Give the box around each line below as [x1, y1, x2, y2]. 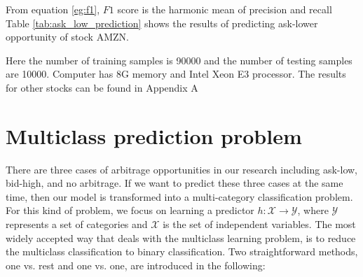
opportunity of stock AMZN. [6, 29, 129, 44]
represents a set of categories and [6, 217, 148, 232]
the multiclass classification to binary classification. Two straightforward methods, [6, 244, 358, 259]
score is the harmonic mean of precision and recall [117, 2, 332, 16]
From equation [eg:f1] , [6, 2, 100, 16]
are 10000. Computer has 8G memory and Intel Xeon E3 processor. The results [6, 66, 346, 81]
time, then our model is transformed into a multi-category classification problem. [6, 189, 353, 204]
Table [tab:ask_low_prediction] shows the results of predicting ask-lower [6, 15, 318, 30]
